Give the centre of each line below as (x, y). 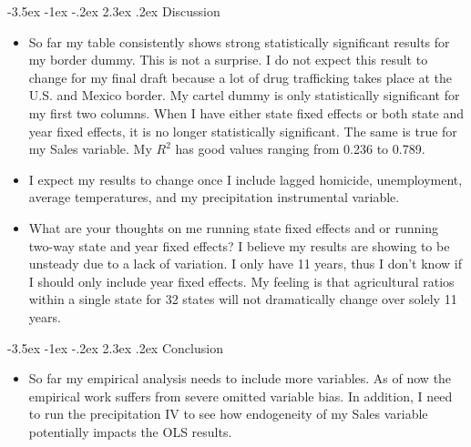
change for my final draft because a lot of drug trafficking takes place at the (241, 77)
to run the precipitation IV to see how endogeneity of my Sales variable (228, 414)
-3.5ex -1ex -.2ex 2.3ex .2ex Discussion (114, 11)
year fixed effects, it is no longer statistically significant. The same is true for (243, 131)
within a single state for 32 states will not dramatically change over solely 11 (243, 299)
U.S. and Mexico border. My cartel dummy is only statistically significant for (244, 95)
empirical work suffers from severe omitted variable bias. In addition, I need (241, 396)
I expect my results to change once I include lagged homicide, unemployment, (246, 179)
